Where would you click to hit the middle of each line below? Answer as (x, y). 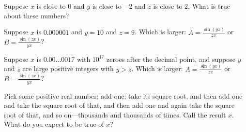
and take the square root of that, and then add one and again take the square (119, 105)
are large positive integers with (68, 68)
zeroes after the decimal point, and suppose (171, 59)
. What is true (209, 6)
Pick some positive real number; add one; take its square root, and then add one (123, 95)
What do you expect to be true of (54, 124)
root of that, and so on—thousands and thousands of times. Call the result (115, 114)
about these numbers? (37, 15)
